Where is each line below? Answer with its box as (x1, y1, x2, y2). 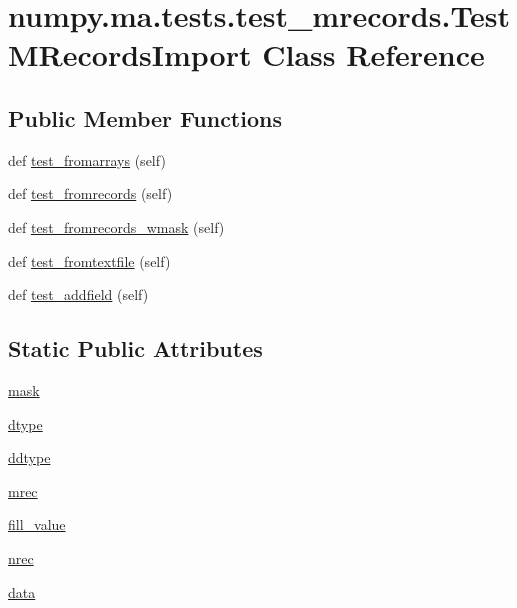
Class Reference (262, 34, 485, 75)
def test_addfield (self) (8, 284, 149, 305)
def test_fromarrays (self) (8, 149, 166, 170)
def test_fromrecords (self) (8, 183, 173, 204)
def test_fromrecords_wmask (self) (8, 216, 225, 237)
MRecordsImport (8, 34, 252, 75)
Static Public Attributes (8, 333, 263, 364)
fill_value (8, 514, 66, 535)
